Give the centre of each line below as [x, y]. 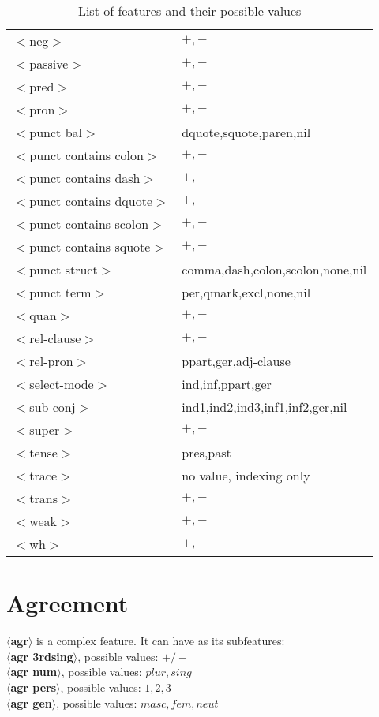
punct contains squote [90, 246]
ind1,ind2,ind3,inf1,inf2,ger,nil [265, 407]
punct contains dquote [91, 201]
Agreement [68, 603]
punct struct [64, 269]
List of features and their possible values [189, 11]
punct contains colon [86, 155]
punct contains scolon [89, 224]
